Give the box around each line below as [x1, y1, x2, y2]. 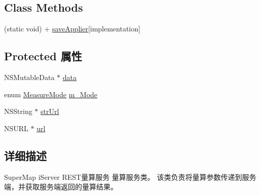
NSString [4, 106, 32, 116]
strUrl [41, 106, 59, 116]
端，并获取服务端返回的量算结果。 [4, 181, 118, 192]
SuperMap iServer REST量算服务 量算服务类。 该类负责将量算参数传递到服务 [4, 171, 256, 182]
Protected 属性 [4, 48, 82, 64]
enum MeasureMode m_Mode [4, 89, 98, 99]
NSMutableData [4, 72, 55, 82]
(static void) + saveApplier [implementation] [4, 23, 140, 34]
